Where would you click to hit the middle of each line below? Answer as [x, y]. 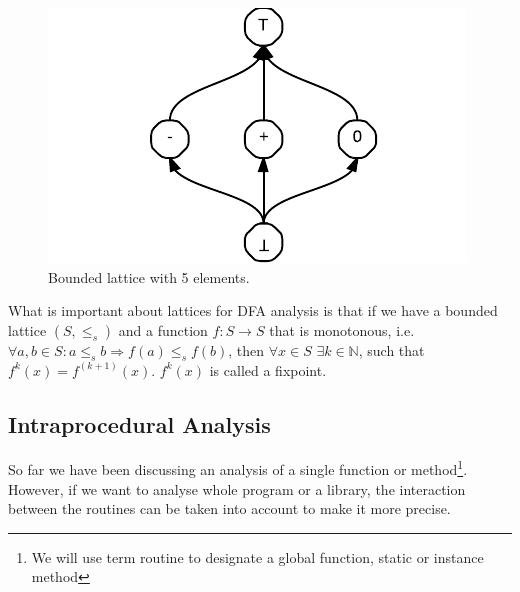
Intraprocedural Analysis [139, 423]
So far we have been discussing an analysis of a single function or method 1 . [238, 468]
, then [246, 349]
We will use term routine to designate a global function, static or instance [257, 556]
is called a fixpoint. [268, 369]
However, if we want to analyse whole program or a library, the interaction [237, 488]
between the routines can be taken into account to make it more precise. [229, 508]
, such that [391, 349]
